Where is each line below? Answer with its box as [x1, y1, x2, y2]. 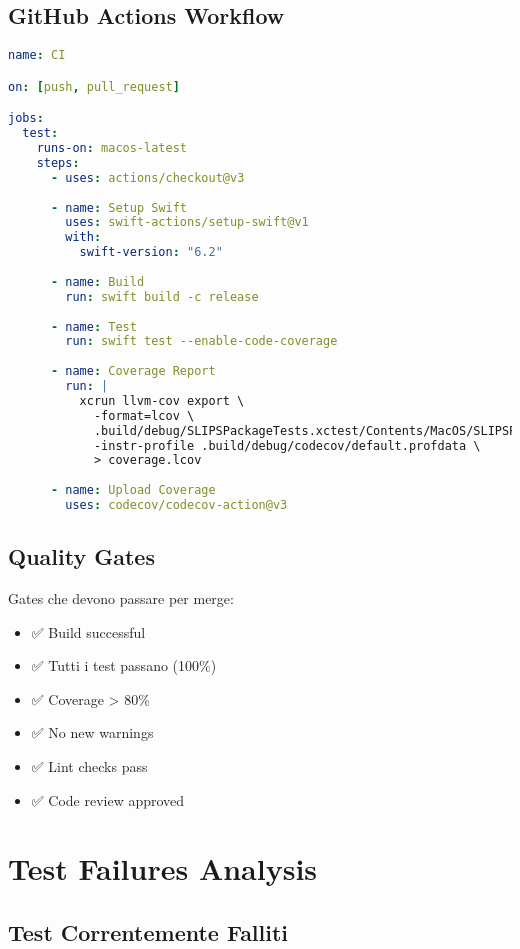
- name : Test [50, 319, 137, 334]
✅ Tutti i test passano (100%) [31, 655, 217, 676]
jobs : [8, 111, 44, 126]
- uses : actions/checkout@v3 [50, 170, 245, 185]
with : [65, 230, 102, 245]
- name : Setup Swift [50, 200, 188, 215]
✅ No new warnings [31, 722, 154, 743]
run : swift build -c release [65, 289, 259, 304]
